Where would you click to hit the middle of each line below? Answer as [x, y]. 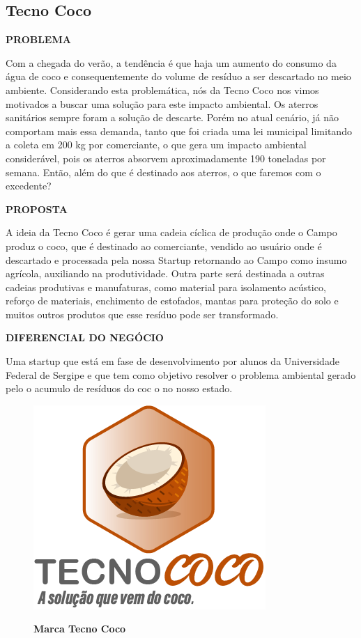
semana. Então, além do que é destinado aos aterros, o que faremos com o [163, 172]
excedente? [29, 186]
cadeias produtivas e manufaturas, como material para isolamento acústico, [166, 287]
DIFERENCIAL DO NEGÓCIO [85, 337]
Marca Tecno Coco [80, 629]
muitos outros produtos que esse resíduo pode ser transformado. [142, 314]
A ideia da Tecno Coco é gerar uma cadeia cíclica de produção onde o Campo [171, 232]
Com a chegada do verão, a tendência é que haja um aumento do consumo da [171, 62]
